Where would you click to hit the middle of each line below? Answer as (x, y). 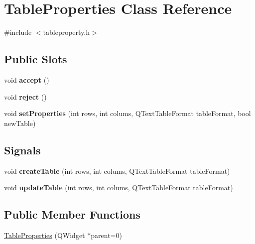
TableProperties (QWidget (45, 235)
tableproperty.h (66, 32)
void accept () (27, 79)
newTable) (20, 123)
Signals (22, 150)
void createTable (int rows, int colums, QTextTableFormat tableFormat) (117, 171)
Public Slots (36, 59)
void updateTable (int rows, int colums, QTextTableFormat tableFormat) (119, 187)
